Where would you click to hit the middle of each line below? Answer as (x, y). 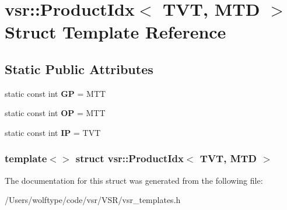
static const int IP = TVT (53, 132)
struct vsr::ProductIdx (129, 158)
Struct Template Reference (116, 32)
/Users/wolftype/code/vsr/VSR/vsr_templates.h (93, 200)
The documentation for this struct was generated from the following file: (134, 180)
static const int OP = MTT (55, 113)
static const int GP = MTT (55, 93)
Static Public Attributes (79, 69)
